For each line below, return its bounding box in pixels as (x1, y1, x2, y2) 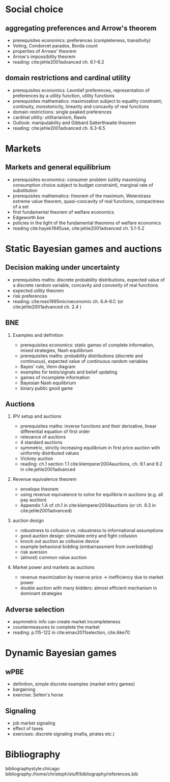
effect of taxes (12, 726, 43, 732)
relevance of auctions (20, 434, 66, 440)
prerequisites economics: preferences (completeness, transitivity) (12, 37, 151, 43)
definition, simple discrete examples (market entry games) (12, 681, 135, 687)
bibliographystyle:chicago (5, 766, 60, 771)
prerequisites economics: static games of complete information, (20, 342, 154, 348)
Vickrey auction (20, 455, 53, 461)
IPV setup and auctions (12, 413, 62, 419)
